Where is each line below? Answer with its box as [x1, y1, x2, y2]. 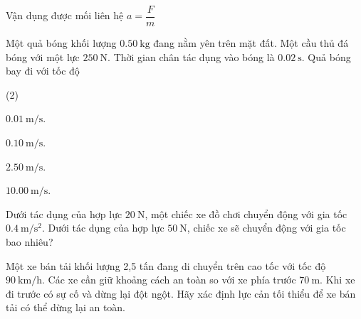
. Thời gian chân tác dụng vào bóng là [108, 49, 275, 64]
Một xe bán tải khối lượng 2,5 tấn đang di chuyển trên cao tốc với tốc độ [6, 258, 326, 273]
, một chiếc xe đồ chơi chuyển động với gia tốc [145, 206, 347, 221]
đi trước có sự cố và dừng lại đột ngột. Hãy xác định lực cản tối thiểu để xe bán [6, 286, 356, 301]
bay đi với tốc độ [6, 63, 80, 78]
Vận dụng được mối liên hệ [6, 8, 124, 23]
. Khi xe [320, 272, 355, 287]
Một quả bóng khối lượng [6, 36, 117, 50]
